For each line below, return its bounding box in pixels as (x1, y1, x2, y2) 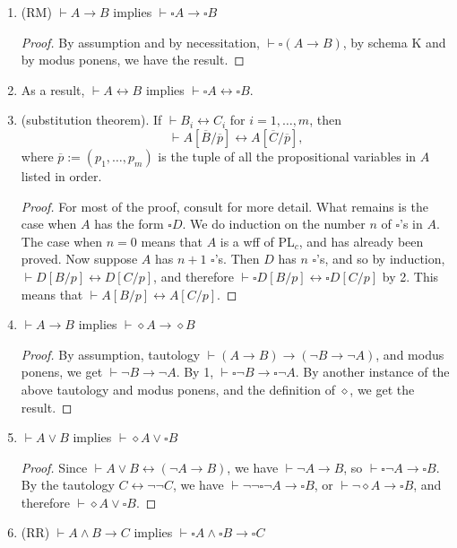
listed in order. (21, 166, 102, 185)
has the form (94, 214, 164, 233)
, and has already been (298, 231, 424, 250)
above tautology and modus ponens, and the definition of (21, 379, 336, 398)
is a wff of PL (220, 231, 295, 250)
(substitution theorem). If (21, 110, 162, 129)
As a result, (21, 80, 85, 99)
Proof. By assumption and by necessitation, (21, 32, 260, 51)
